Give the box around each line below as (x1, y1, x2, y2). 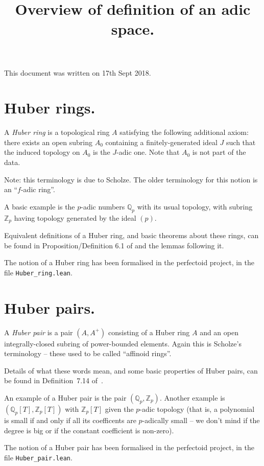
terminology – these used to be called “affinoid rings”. (4, 348, 172, 359)
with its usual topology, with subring (137, 201, 253, 212)
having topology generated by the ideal (14, 212, 136, 223)
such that (226, 136, 256, 147)
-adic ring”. (20, 184, 55, 195)
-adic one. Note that (116, 147, 180, 157)
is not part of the (192, 147, 246, 157)
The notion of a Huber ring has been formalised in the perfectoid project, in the (4, 257, 254, 268)
